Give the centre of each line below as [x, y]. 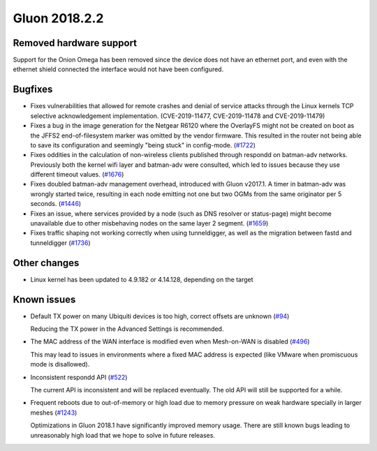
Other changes [46, 263]
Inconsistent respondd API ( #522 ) [79, 377]
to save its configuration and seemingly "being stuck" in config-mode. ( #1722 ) [143, 145]
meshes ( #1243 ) [54, 413]
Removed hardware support [75, 43]
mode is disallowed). [60, 364]
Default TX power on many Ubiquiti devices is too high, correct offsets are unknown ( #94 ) [160, 316]
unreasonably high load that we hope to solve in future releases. [123, 435]
